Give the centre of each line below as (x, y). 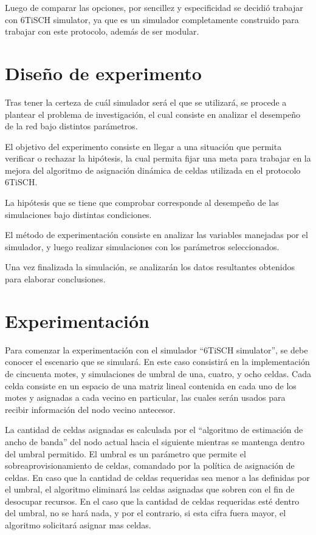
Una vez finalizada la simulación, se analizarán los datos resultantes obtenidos (150, 267)
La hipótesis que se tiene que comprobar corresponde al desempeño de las (142, 203)
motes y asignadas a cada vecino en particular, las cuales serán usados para (145, 397)
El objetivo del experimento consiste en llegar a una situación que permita (143, 146)
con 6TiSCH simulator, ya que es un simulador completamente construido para (152, 19)
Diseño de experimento (103, 73)
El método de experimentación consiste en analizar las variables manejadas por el (156, 235)
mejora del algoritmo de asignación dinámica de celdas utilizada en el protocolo (153, 170)
